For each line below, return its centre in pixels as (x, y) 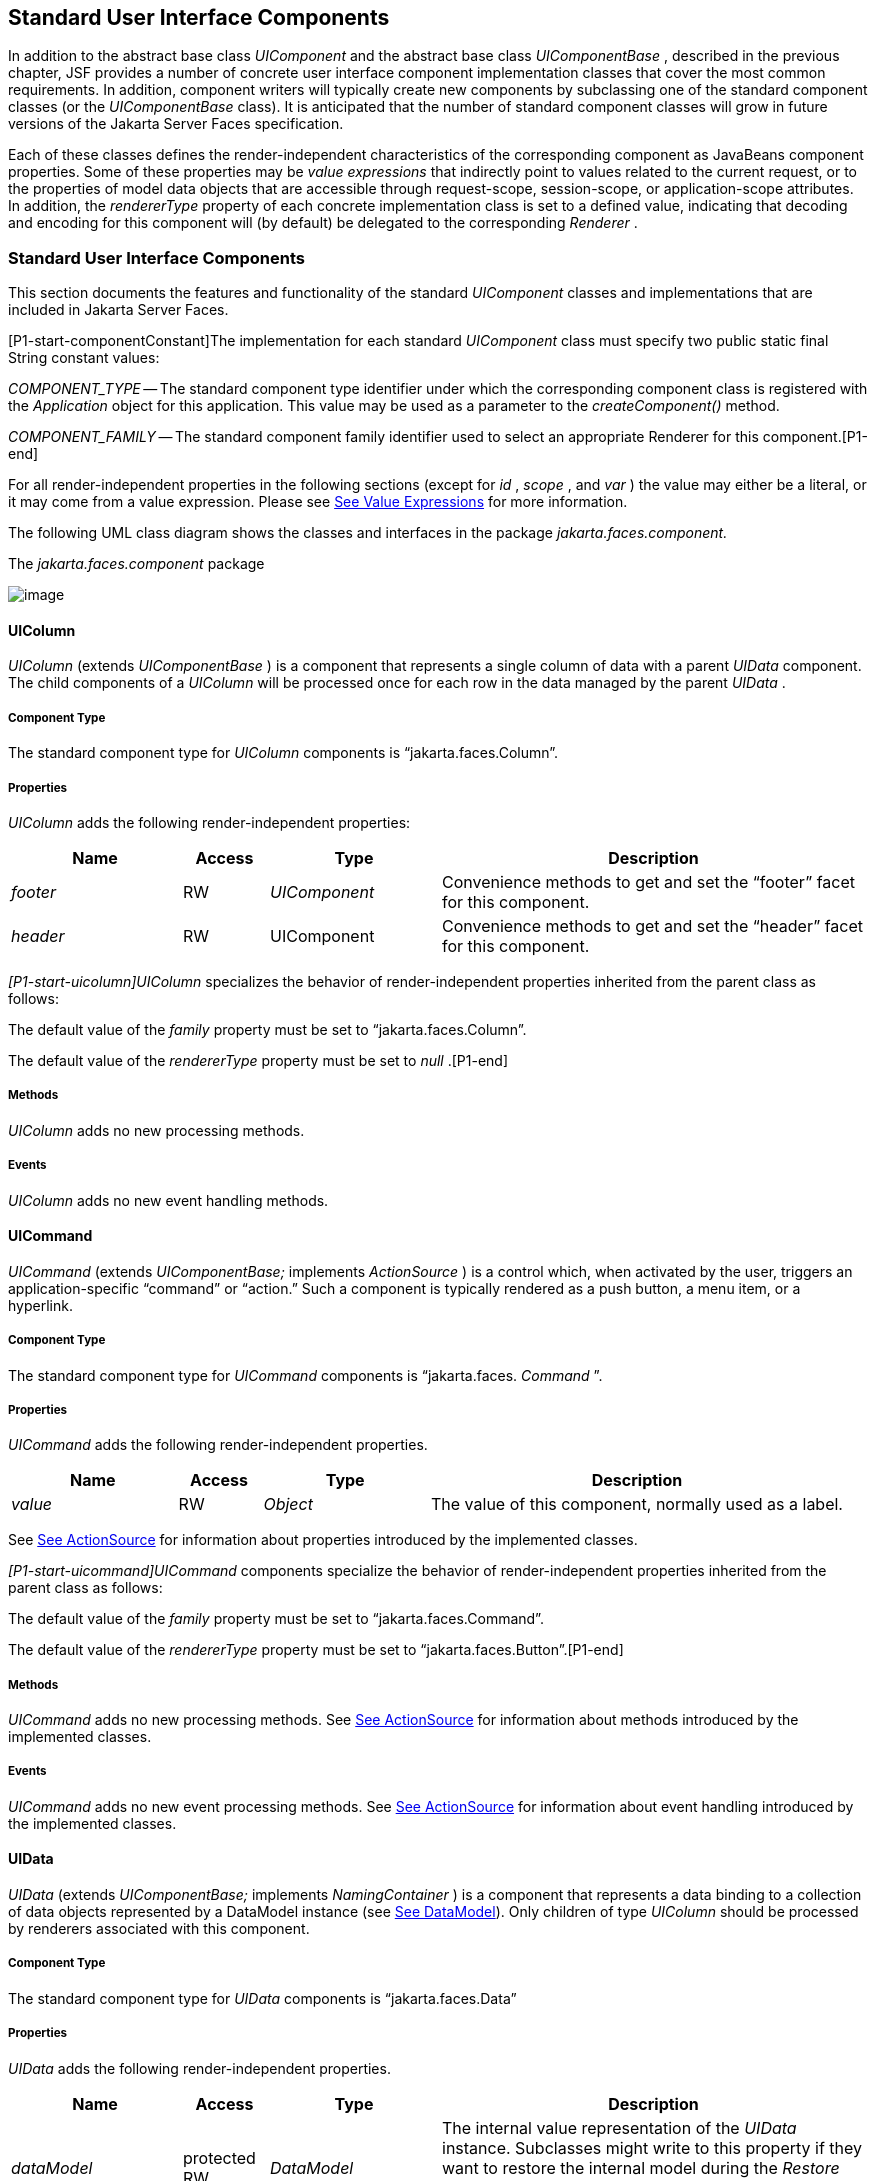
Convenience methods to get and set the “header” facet (653, 925)
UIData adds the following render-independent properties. (199, 2068)
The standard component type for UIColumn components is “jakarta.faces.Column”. (283, 753)
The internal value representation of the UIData (619, 2127)
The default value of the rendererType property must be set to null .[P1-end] (258, 1060)
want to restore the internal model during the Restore (641, 2167)
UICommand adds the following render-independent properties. (218, 1445)
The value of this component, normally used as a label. (636, 1504)
